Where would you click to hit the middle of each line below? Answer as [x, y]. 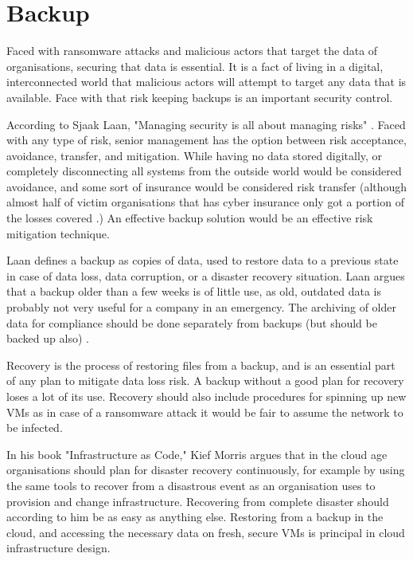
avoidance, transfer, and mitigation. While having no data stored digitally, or [195, 155]
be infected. [35, 428]
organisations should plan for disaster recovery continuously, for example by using [206, 470]
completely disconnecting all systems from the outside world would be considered [204, 171]
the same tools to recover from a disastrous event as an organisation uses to [191, 485]
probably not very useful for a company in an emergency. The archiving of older [201, 307]
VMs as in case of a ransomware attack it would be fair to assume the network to [205, 412]
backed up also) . [48, 338]
